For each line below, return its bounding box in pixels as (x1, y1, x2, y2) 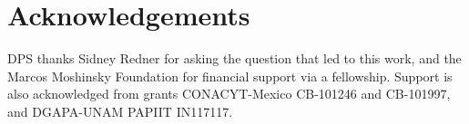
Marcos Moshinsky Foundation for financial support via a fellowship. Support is (7, 66, 453, 85)
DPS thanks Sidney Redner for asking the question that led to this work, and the (7, 49, 462, 68)
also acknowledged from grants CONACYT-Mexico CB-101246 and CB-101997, (7, 84, 451, 103)
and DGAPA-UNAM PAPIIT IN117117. (7, 101, 233, 120)
